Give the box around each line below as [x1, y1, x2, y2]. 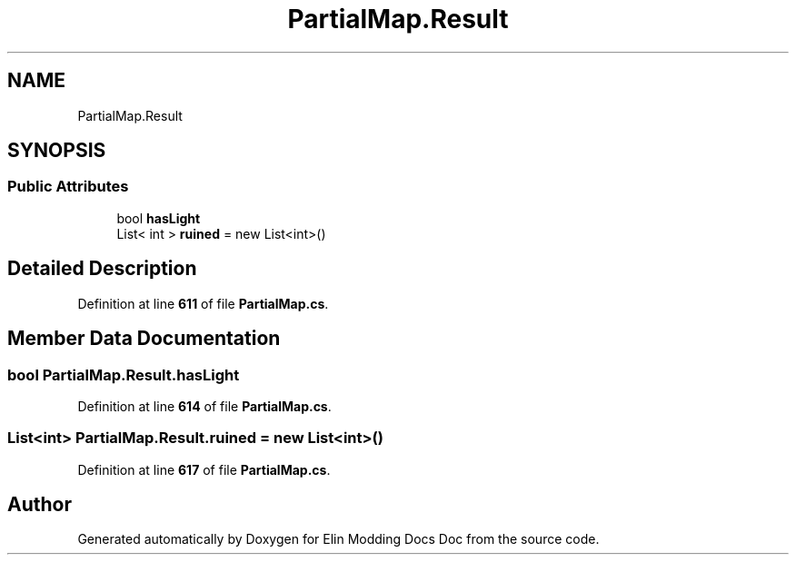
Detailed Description [7, 257, 197, 281]
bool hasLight [116, 210, 201, 226]
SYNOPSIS [7, 139, 106, 163]
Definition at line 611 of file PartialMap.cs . [77, 295, 329, 311]
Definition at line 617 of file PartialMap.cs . [77, 461, 331, 478]
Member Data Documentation [7, 327, 281, 350]
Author [7, 493, 72, 517]
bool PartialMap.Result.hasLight [7, 365, 240, 384]
